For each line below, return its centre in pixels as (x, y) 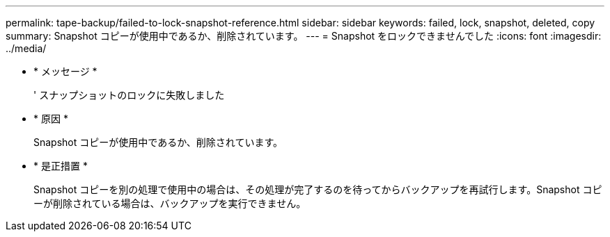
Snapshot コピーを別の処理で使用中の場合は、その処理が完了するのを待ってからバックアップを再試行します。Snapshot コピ (318, 189)
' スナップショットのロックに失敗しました (129, 95)
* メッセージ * (65, 71)
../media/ (26, 48)
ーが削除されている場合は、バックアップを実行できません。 (170, 203)
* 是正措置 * (61, 166)
